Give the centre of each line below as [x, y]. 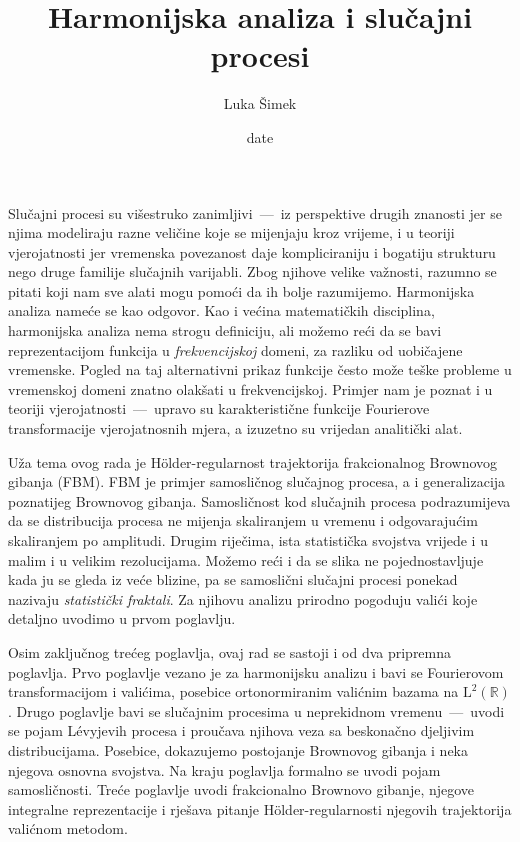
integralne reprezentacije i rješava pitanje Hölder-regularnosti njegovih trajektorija [260, 808]
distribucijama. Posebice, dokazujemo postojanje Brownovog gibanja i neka [238, 749]
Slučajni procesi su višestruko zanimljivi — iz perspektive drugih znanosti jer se [255, 212]
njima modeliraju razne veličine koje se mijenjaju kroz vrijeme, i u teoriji [231, 232]
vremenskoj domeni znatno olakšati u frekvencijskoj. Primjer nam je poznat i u [250, 388]
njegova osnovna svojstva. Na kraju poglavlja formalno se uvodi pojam [224, 769]
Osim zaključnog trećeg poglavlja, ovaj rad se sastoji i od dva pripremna [230, 651]
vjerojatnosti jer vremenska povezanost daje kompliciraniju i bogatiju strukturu [252, 251]
